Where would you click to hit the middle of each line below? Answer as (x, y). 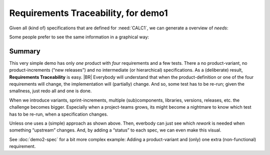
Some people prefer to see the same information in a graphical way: (79, 37)
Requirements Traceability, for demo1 (88, 13)
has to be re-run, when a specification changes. (59, 114)
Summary (25, 51)
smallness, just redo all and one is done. (50, 91)
